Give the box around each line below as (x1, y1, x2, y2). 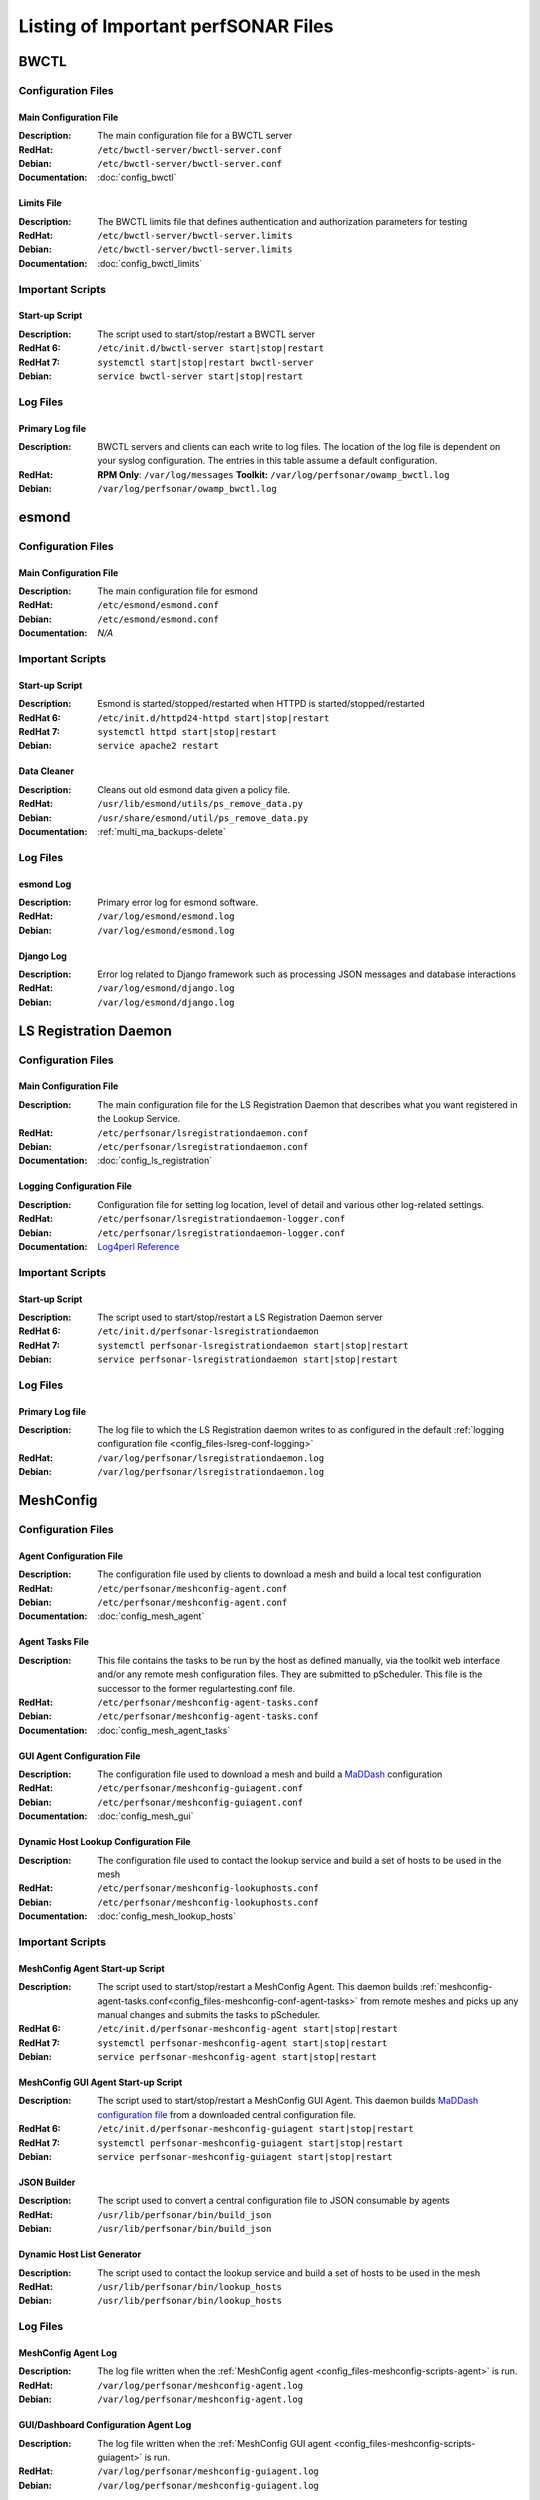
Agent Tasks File (18, 1636, 90, 1648)
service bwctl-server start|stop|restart (97, 370, 304, 382)
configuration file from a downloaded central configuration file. (97, 2108, 357, 2120)
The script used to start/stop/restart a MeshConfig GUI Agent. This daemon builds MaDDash (97, 2095, 479, 2107)
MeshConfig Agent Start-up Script (18, 1962, 165, 1974)
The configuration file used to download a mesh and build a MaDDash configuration (97, 1768, 443, 1780)
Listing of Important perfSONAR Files (18, 15, 334, 37)
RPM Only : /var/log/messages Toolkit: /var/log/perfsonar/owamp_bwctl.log (97, 468, 450, 480)
